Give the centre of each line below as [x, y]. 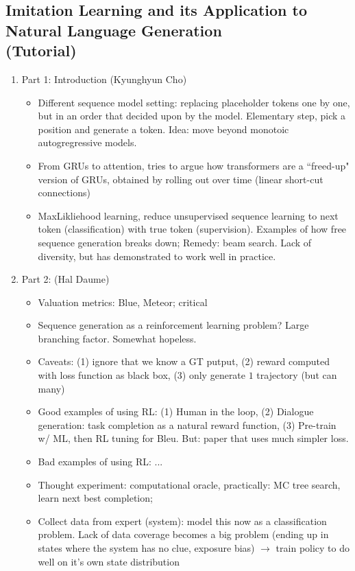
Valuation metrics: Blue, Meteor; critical [123, 302]
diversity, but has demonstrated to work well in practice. [157, 256]
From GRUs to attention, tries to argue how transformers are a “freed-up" [194, 165]
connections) [64, 193]
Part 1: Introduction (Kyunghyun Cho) [104, 79]
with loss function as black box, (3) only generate [142, 375]
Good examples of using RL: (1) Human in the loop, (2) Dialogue [176, 411]
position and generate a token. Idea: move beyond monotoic [163, 129]
